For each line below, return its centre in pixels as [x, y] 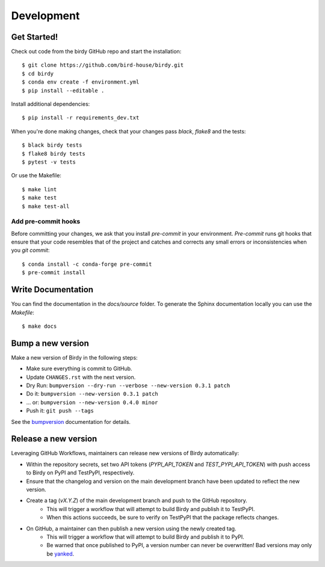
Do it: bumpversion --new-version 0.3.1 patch [92, 394]
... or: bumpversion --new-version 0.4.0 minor [92, 402]
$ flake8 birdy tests [54, 154]
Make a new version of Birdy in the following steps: [74, 357]
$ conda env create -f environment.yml [81, 82]
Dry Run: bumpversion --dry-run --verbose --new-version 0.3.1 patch [128, 385]
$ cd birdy [38, 73]
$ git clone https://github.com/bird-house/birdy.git [103, 65]
